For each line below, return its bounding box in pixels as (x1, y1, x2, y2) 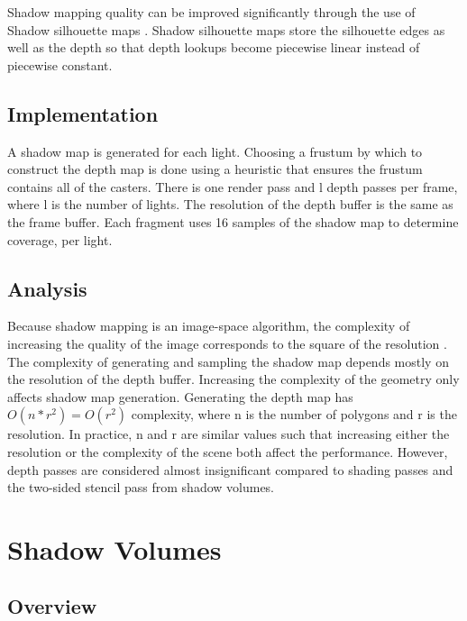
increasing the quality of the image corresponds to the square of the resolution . (7, 333, 447, 352)
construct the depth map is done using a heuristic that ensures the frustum (7, 160, 423, 178)
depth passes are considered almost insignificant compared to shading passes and (7, 460, 453, 479)
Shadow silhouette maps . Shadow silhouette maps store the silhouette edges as (7, 20, 445, 39)
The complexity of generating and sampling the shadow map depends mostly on (7, 352, 449, 370)
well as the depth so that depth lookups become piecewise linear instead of (7, 38, 420, 57)
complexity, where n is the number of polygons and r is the (131, 405, 457, 424)
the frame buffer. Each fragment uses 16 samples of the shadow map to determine (7, 212, 459, 231)
